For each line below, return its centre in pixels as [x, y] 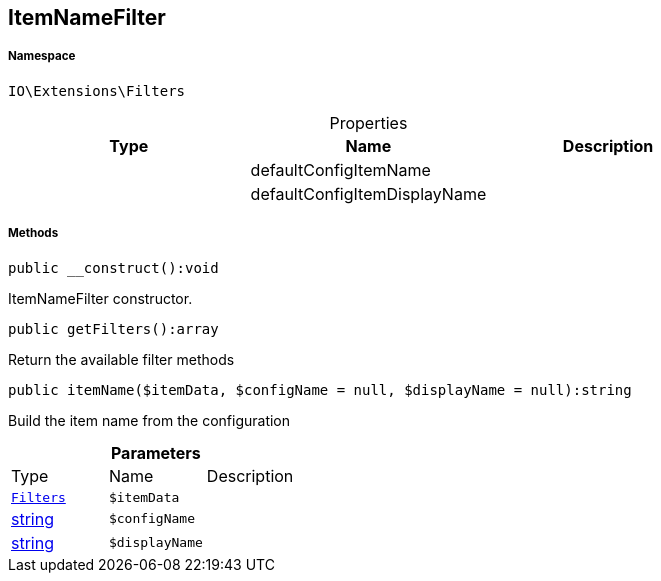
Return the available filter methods [121, 359]
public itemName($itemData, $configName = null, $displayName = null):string [320, 389]
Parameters [155, 452]
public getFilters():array [113, 328]
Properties [368, 122]
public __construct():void [113, 267]
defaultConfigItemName [340, 169]
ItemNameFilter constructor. [100, 298]
